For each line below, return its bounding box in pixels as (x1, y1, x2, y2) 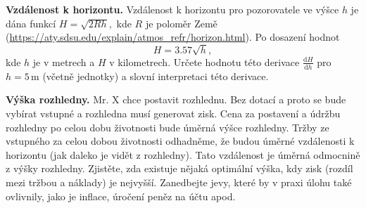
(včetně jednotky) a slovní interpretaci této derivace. (42, 68, 269, 83)
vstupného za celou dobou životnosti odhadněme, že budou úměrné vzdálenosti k (6, 134, 355, 148)
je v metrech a (32, 54, 95, 69)
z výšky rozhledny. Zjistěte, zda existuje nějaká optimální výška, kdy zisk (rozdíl (6, 161, 353, 176)
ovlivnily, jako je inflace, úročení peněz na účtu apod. (6, 188, 236, 203)
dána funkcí (6, 15, 56, 30)
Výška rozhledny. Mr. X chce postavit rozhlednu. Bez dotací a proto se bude (6, 92, 346, 107)
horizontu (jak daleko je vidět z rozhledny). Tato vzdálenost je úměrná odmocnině (6, 147, 360, 162)
